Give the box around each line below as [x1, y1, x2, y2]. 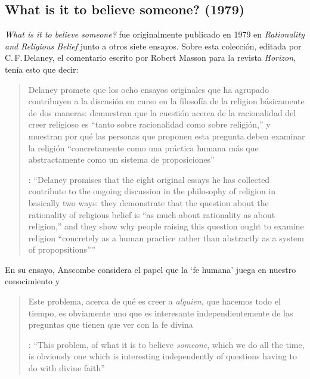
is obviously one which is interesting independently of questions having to [28, 350, 297, 362]
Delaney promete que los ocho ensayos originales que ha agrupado [28, 83, 269, 95]
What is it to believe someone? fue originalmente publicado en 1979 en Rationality [5, 28, 305, 41]
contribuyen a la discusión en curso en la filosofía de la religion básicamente [28, 95, 305, 107]
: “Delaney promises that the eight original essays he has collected [28, 173, 270, 185]
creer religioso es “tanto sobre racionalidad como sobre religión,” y [28, 118, 271, 131]
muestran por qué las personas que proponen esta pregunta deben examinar [28, 129, 305, 142]
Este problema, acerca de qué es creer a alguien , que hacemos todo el [28, 295, 281, 307]
